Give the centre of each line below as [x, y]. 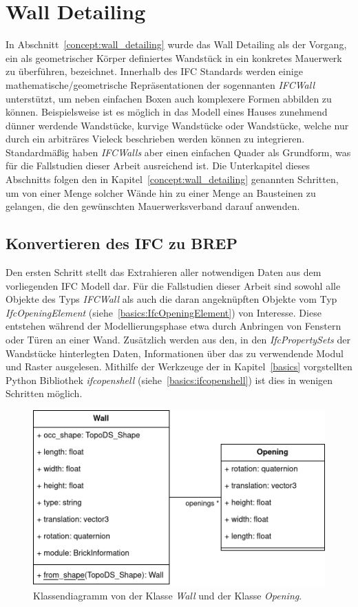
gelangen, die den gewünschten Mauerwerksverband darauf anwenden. [153, 206]
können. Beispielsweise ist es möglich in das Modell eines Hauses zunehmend [167, 112]
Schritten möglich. [44, 393]
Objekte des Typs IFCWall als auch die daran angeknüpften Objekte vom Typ [171, 299]
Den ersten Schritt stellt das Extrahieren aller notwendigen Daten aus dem [164, 272]
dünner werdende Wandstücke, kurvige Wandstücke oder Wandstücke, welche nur [177, 125]
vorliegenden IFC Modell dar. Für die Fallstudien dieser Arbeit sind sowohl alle [173, 285]
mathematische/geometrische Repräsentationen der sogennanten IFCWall [160, 84]
